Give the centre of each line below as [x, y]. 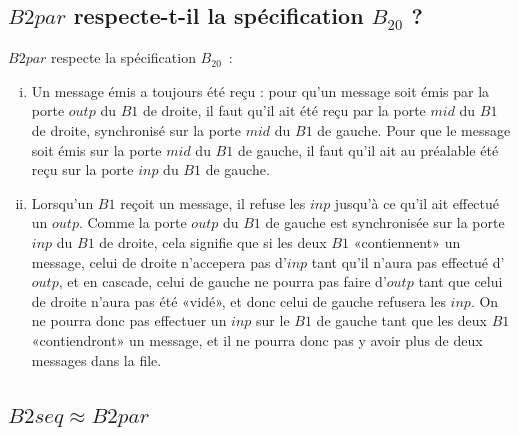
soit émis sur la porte [96, 149]
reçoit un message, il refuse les [213, 202]
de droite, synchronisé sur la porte [136, 129]
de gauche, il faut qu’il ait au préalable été [368, 149]
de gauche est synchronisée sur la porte [385, 222]
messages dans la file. [96, 359]
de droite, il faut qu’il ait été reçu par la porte [284, 110]
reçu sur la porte [82, 169]
